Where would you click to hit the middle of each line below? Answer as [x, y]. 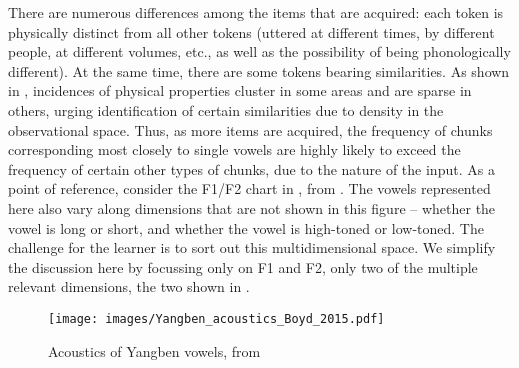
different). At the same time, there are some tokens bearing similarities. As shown [259, 70]
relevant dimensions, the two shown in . [129, 286]
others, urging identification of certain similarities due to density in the [226, 109]
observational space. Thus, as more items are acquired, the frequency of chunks [250, 129]
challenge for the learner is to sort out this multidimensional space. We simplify [252, 247]
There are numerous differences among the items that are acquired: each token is [256, 12]
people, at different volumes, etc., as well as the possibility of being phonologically [259, 51]
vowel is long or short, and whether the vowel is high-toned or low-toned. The [246, 227]
